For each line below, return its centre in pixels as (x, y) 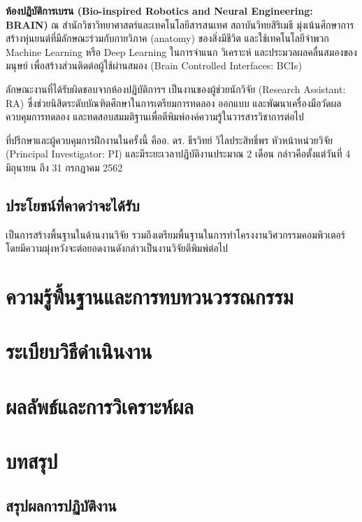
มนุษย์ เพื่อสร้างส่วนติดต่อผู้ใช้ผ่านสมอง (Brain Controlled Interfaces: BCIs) (154, 65)
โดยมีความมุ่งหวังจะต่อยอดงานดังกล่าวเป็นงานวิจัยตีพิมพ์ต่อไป (117, 248)
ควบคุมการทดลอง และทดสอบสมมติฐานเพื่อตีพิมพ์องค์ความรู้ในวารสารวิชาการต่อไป (155, 117)
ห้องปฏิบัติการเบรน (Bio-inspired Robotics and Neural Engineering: (159, 10)
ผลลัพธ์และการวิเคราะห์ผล (100, 405)
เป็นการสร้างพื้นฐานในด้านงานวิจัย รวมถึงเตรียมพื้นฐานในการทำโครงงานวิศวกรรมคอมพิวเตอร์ (175, 234)
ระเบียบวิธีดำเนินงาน (79, 351)
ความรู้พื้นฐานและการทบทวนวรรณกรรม (150, 296)
